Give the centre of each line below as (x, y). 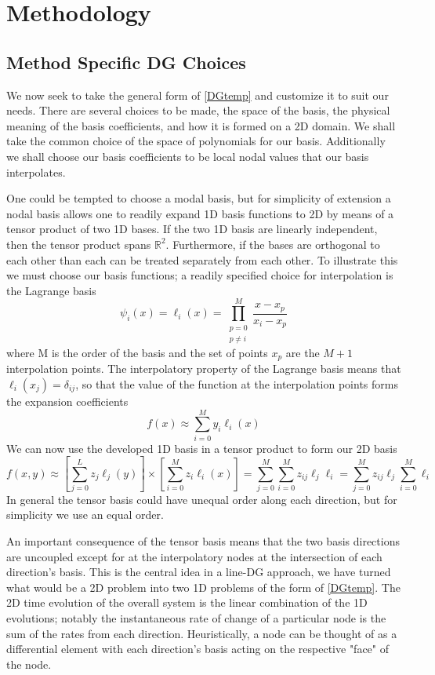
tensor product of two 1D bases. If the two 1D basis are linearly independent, (192, 229)
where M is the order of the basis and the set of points (137, 352)
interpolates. (36, 171)
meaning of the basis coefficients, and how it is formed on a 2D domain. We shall (201, 125)
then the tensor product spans (79, 244)
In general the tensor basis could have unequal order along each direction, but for (202, 499)
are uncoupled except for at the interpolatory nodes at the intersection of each (194, 556)
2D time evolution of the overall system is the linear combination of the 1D (187, 602)
